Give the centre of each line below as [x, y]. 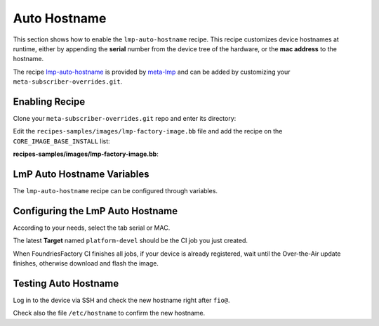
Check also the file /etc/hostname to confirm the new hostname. [109, 313]
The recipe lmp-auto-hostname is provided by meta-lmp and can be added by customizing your [152, 72]
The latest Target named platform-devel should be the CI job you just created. [131, 241]
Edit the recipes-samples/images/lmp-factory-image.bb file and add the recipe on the [148, 131]
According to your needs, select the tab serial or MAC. [92, 228]
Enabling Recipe [49, 102]
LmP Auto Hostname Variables [81, 174]
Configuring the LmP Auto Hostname [95, 211]
